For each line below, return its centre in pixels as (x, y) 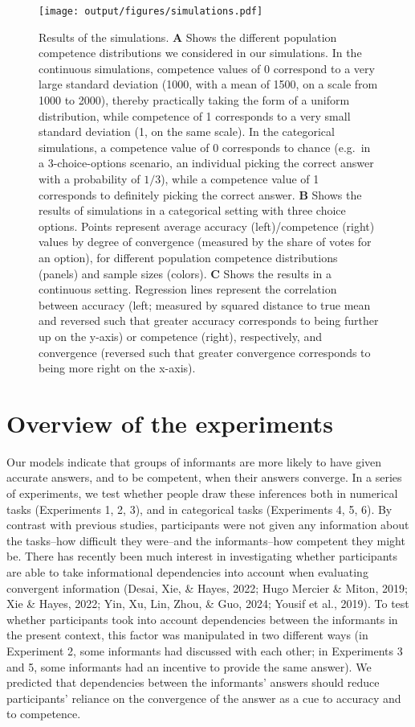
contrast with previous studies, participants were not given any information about (208, 525)
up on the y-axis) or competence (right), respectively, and (180, 336)
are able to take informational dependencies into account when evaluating (187, 572)
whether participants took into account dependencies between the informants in (202, 619)
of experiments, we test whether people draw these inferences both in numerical (202, 493)
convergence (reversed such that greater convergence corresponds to (205, 352)
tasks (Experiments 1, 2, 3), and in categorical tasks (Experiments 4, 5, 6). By (199, 509)
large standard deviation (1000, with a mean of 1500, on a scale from (208, 84)
